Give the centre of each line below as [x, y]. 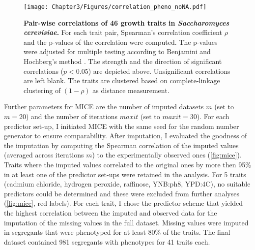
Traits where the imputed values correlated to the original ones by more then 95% [127, 164]
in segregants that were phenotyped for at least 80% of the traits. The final [117, 232]
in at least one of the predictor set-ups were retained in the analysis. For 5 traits [125, 174]
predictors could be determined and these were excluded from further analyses [122, 193]
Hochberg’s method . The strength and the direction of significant [123, 61]
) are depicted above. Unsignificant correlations [159, 71]
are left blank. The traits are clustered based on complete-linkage [122, 80]
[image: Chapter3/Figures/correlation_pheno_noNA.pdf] [115, 7]
